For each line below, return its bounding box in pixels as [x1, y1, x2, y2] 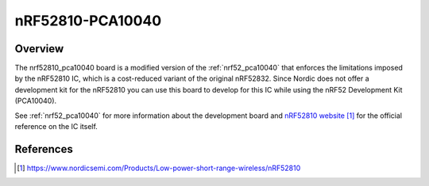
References [14, 142, 73, 156]
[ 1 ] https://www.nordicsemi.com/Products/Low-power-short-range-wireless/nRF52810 [17, 163, 301, 173]
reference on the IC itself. [14, 122, 99, 131]
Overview [14, 42, 64, 55]
